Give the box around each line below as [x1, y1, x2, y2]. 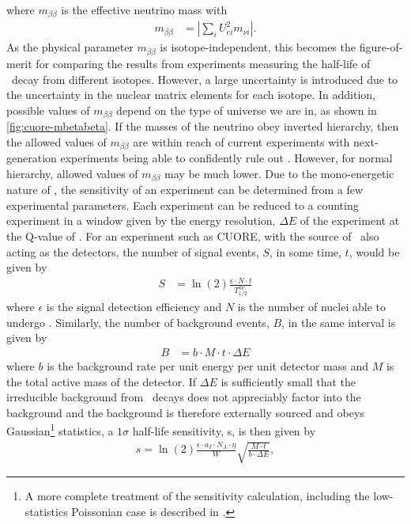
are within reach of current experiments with [133, 133, 350, 150]
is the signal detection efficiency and [46, 298, 222, 315]
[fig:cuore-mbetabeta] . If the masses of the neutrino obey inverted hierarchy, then [6, 118, 399, 135]
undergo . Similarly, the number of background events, [6, 313, 270, 330]
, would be [349, 243, 400, 260]
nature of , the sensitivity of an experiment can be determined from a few [6, 181, 364, 198]
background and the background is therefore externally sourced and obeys [6, 404, 364, 420]
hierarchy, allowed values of [6, 165, 138, 181]
